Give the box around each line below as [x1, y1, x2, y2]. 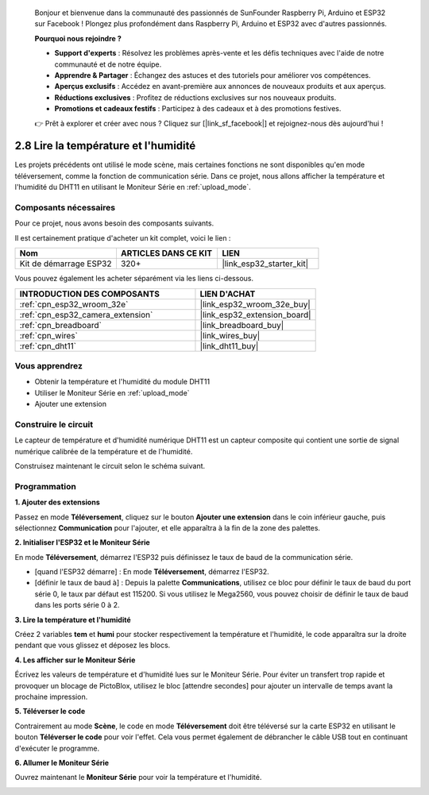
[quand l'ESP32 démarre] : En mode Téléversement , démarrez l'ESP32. [34, 567, 269, 577]
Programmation [14, 480, 77, 492]
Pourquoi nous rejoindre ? [34, 33, 122, 43]
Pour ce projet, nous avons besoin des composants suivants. [14, 218, 214, 228]
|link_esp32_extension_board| [199, 309, 311, 320]
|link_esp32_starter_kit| [222, 258, 309, 269]
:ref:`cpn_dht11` [19, 340, 77, 351]
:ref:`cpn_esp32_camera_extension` [19, 309, 153, 320]
